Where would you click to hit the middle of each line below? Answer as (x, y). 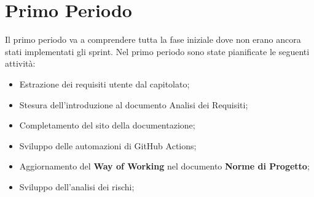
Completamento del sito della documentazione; (107, 125)
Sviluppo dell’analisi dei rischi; (77, 186)
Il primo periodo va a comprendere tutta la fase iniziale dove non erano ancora (153, 39)
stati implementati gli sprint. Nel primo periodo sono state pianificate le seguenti (157, 51)
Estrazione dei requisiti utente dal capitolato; (104, 84)
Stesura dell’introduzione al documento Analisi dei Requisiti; (134, 104)
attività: (20, 63)
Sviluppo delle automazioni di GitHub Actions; (108, 145)
